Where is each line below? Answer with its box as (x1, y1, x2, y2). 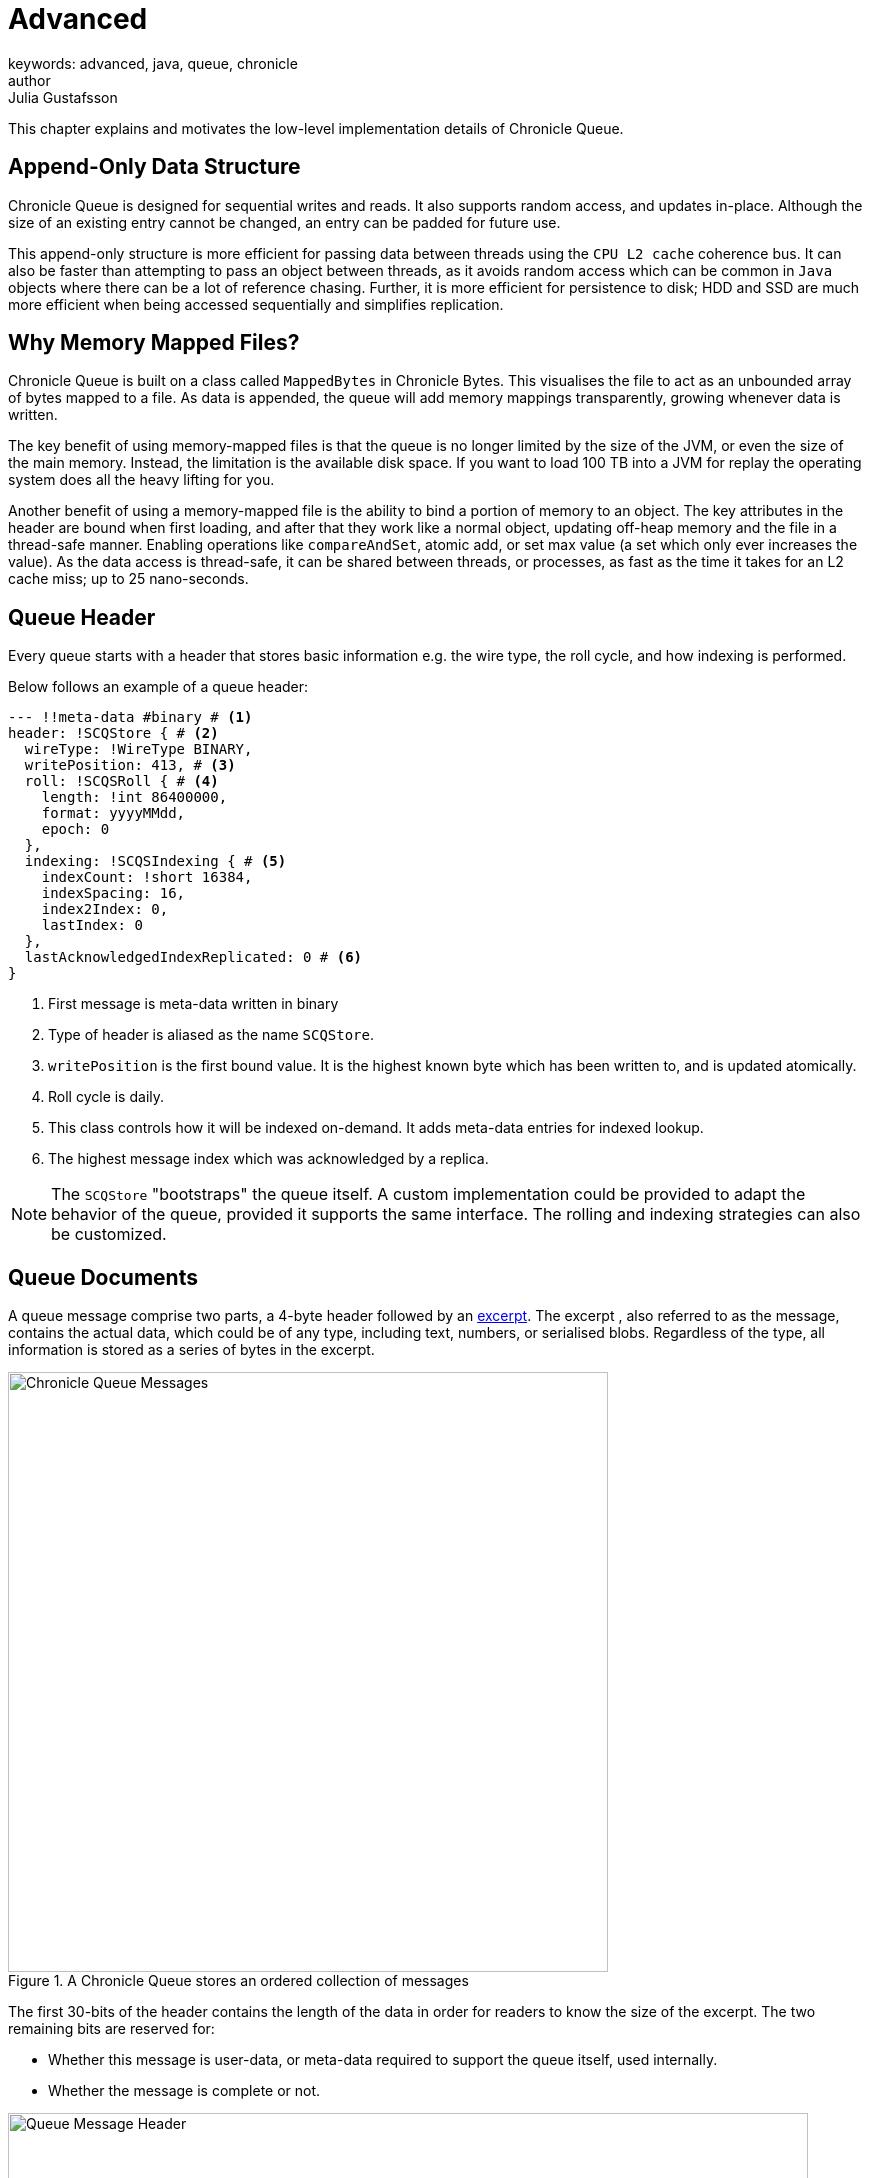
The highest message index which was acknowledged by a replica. (48, 1150, 489, 1168)
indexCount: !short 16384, (41, 869, 253, 886)
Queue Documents (8, 1264, 198, 1290)
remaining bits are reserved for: (8, 2020, 215, 2038)
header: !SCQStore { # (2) (8, 725, 219, 742)
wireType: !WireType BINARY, (24, 741, 253, 758)
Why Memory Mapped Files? (8, 330, 300, 356)
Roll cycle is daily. (48, 1088, 165, 1106)
